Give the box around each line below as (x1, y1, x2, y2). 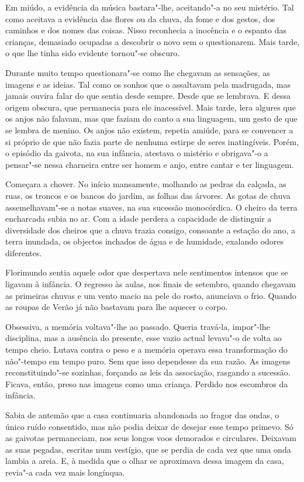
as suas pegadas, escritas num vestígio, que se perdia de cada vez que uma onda (5, 443, 291, 455)
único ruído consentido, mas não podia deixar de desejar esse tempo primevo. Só (5, 420, 293, 432)
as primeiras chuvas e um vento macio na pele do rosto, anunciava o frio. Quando (5, 289, 296, 301)
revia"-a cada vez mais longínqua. (5, 466, 125, 478)
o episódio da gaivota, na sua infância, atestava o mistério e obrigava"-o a (5, 147, 268, 159)
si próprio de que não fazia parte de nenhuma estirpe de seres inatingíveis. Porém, (5, 135, 299, 147)
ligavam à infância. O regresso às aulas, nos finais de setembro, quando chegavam (5, 278, 296, 290)
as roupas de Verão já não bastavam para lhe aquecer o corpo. (5, 301, 228, 313)
